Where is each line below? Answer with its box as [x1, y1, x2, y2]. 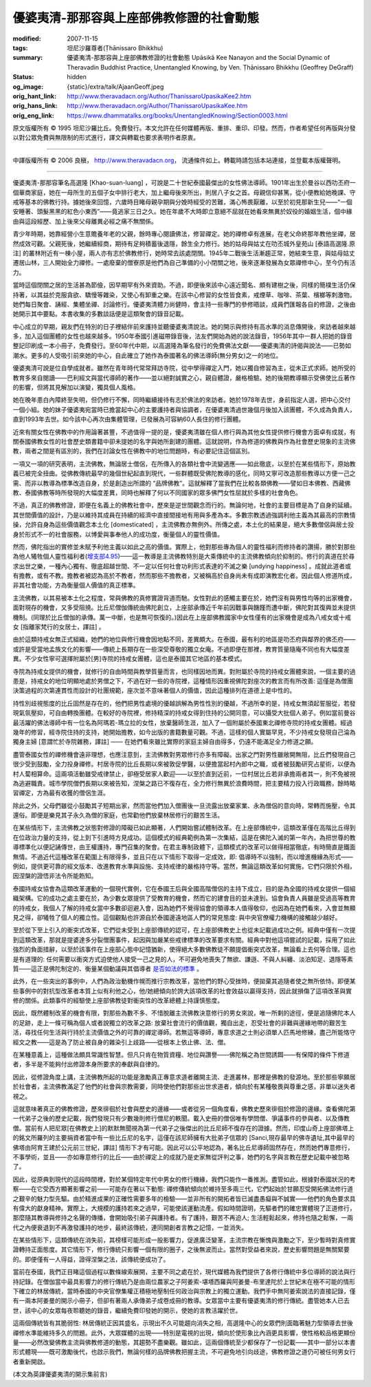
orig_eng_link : [12, 111, 54, 120]
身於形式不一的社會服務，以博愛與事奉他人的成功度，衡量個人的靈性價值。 [12, 530, 223, 538]
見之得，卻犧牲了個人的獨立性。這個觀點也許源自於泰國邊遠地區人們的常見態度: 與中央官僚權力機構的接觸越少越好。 [12, 913, 341, 921]
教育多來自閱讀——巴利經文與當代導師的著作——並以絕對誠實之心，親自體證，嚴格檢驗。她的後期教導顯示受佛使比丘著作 [12, 374, 356, 382]
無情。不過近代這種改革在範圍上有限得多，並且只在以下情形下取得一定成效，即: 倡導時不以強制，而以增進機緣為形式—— [12, 852, 353, 861]
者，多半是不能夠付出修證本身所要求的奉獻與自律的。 [12, 1060, 164, 1068]
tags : [12, 43, 28, 52]
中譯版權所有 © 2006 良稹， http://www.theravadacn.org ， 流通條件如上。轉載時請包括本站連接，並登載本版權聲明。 [12, 155, 345, 164]
